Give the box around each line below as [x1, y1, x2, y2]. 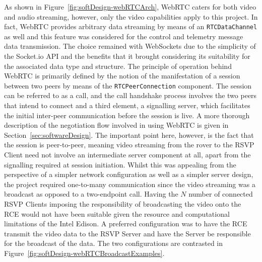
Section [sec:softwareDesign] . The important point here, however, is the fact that [4, 129, 254, 140]
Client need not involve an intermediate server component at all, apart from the [4, 149, 251, 160]
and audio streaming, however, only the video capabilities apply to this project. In [4, 11, 258, 22]
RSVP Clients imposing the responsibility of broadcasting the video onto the [4, 199, 241, 209]
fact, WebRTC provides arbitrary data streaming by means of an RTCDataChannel [4, 21, 257, 32]
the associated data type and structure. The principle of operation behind [4, 60, 232, 71]
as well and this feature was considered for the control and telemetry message [4, 31, 243, 41]
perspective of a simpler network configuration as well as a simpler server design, [4, 169, 253, 180]
